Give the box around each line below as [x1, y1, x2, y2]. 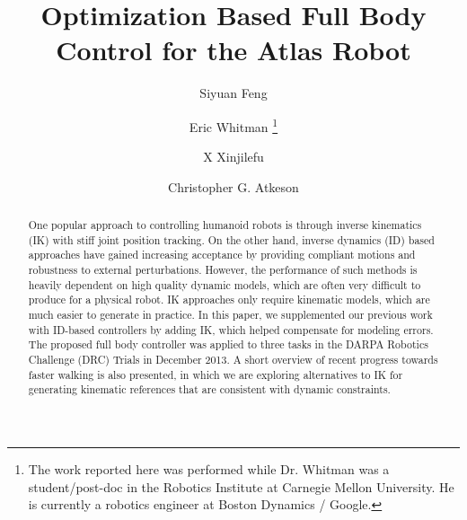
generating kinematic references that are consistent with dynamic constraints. [28, 382, 391, 397]
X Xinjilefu [203, 147, 264, 166]
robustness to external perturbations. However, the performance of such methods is [28, 262, 418, 278]
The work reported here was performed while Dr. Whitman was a [28, 460, 390, 479]
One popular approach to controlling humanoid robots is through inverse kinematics [28, 217, 422, 233]
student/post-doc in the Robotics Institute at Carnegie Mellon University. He [28, 477, 454, 496]
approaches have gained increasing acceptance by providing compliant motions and [28, 247, 416, 262]
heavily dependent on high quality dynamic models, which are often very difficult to [28, 277, 421, 292]
